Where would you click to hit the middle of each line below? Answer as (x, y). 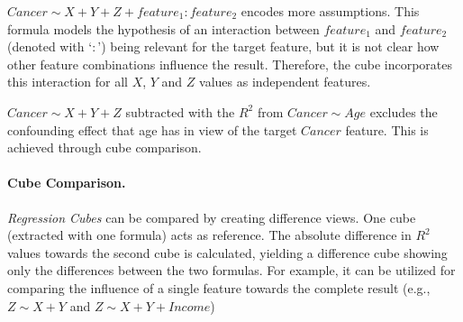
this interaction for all (68, 82)
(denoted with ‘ (50, 46)
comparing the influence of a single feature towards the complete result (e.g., (219, 287)
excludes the (404, 111)
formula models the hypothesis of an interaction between (163, 28)
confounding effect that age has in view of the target (152, 129)
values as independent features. (285, 82)
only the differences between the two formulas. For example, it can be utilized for (231, 270)
